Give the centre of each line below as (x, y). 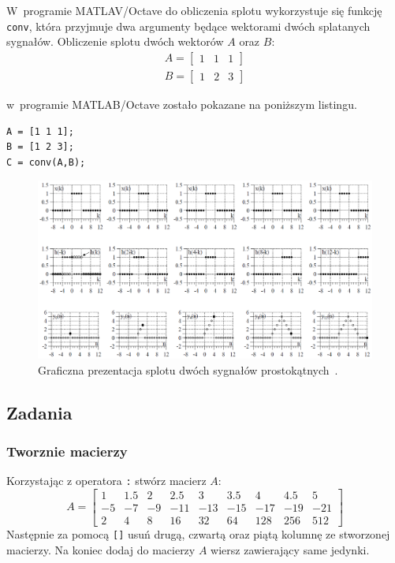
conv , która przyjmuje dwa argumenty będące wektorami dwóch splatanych (188, 26)
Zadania (39, 412)
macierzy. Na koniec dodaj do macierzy (101, 549)
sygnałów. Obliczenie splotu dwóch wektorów (115, 41)
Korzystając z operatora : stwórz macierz (106, 481)
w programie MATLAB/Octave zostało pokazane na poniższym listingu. (182, 104)
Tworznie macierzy (67, 451)
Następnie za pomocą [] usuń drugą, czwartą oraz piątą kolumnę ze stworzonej (198, 533)
